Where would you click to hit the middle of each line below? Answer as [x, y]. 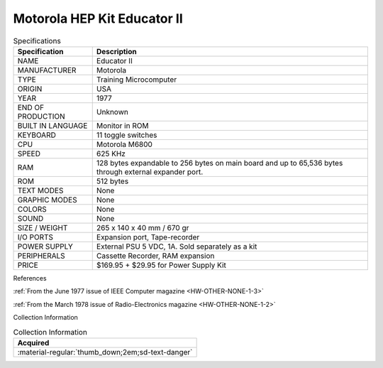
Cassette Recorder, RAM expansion [155, 256]
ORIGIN [30, 89]
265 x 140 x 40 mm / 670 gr [143, 227]
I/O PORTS [35, 237]
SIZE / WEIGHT [43, 227]
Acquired [33, 342]
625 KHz [111, 153]
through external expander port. [150, 172]
